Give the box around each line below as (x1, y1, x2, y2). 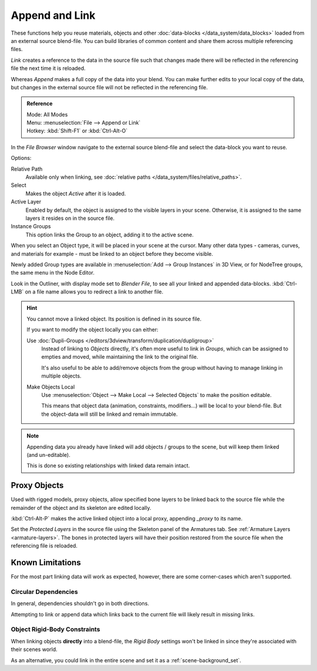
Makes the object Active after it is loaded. (25, 190, 126, 197)
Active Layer (11, 198, 41, 205)
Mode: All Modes (26, 111, 68, 118)
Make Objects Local (26, 383, 75, 390)
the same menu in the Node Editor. (11, 269, 95, 276)
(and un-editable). (26, 451, 70, 458)
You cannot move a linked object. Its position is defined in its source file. (26, 315, 202, 322)
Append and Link (11, 9, 96, 22)
